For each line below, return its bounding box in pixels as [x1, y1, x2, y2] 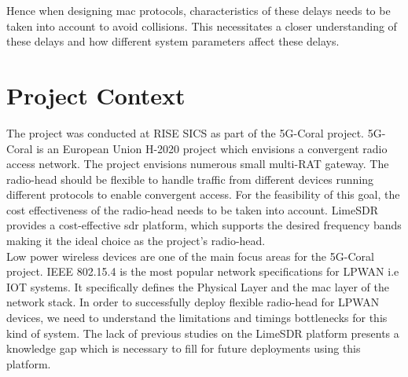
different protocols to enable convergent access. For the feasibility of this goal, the [6, 186, 400, 203]
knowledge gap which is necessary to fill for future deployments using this [6, 340, 361, 357]
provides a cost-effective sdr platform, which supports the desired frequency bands [6, 217, 402, 233]
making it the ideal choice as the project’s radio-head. [6, 232, 266, 249]
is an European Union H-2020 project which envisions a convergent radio [36, 140, 388, 156]
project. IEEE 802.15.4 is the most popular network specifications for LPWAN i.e [6, 263, 399, 280]
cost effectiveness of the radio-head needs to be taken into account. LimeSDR [6, 201, 378, 218]
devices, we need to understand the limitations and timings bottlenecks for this [6, 309, 388, 326]
